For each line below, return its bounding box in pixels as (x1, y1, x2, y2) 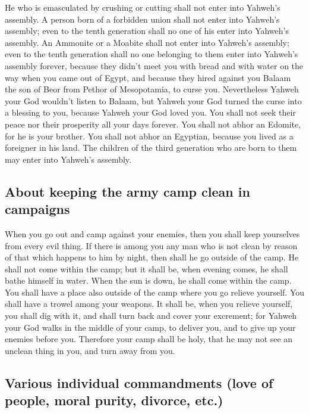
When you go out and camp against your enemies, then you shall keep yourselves (5, 227, 300, 240)
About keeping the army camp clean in (5, 182, 250, 200)
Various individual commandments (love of (5, 373, 273, 392)
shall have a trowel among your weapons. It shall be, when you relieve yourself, (5, 297, 293, 310)
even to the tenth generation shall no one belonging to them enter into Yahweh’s (5, 48, 298, 60)
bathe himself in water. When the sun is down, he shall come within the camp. (5, 274, 292, 287)
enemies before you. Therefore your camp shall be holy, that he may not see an (5, 333, 293, 345)
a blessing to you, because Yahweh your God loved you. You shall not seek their (5, 106, 296, 119)
